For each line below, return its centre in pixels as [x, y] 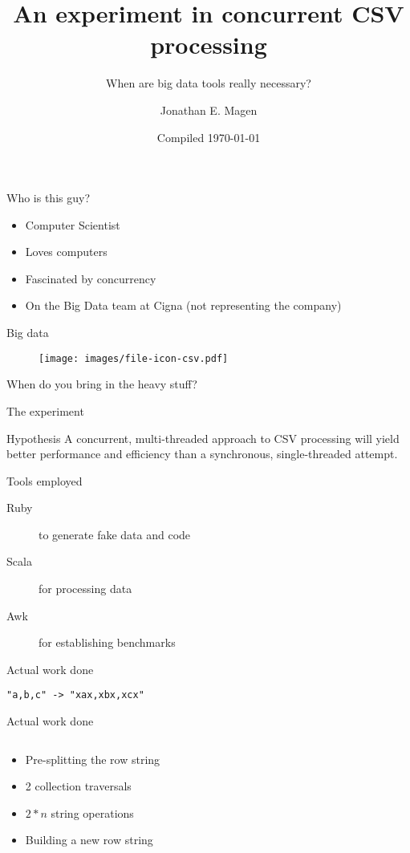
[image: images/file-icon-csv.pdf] [134, 358]
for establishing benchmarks [107, 642]
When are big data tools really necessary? [209, 83]
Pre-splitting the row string [93, 759]
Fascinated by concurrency [91, 278]
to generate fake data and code [115, 534]
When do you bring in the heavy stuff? [102, 384]
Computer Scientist [73, 224]
